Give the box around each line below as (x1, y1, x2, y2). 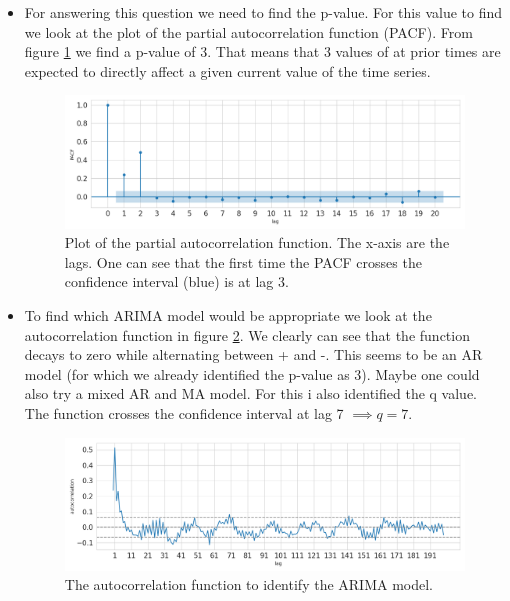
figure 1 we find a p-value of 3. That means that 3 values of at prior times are (24, 41, 501, 62)
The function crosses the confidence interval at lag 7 (24, 402, 344, 423)
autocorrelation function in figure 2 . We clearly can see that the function (24, 324, 470, 345)
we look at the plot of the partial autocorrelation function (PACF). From (24, 21, 473, 42)
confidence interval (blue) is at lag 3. (64, 271, 289, 292)
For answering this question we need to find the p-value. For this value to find (24, 2, 503, 22)
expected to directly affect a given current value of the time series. (24, 60, 431, 81)
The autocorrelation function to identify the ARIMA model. (64, 574, 433, 595)
